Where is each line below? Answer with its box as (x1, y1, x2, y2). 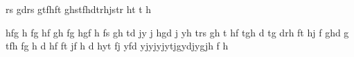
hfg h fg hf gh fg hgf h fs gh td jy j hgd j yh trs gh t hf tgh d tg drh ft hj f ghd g (6, 25, 349, 39)
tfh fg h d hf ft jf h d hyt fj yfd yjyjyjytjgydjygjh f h (6, 38, 229, 53)
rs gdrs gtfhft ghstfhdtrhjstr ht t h (6, 2, 152, 16)
